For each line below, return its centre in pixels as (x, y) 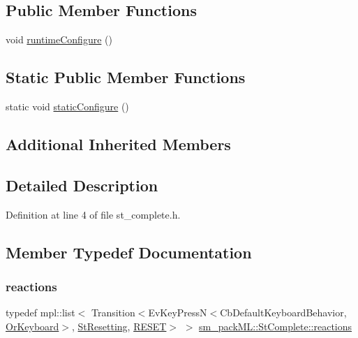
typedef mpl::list (40, 313)
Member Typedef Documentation (129, 252)
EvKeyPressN (178, 313)
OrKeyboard (32, 326)
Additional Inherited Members (118, 144)
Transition (113, 313)
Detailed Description (82, 185)
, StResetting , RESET (119, 326)
